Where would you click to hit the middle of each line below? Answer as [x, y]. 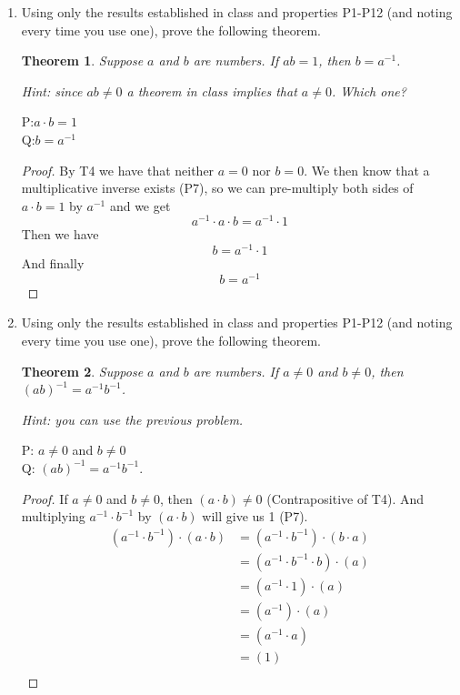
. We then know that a [367, 170]
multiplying [53, 516]
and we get [140, 205]
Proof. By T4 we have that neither [118, 170]
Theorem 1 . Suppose [82, 60]
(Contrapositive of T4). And [345, 498]
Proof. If [45, 498]
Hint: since [52, 91]
